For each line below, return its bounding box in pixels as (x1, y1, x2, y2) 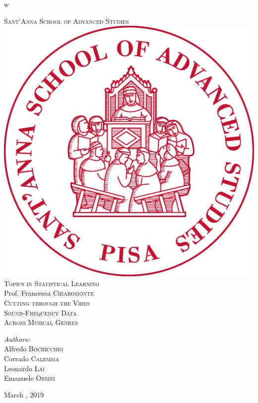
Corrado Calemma (4, 353, 60, 363)
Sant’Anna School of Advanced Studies (4, 15, 129, 26)
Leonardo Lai (4, 363, 45, 373)
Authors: (4, 333, 30, 344)
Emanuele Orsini (4, 373, 55, 383)
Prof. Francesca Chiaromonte (4, 288, 94, 298)
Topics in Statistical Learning (4, 278, 100, 288)
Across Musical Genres (4, 317, 78, 327)
